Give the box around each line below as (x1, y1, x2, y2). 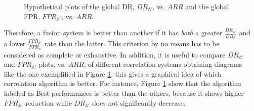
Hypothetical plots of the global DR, (24, 1, 135, 11)
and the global (185, 1, 229, 11)
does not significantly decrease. (92, 97, 186, 108)
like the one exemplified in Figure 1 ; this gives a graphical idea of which (4, 68, 221, 79)
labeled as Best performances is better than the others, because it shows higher (4, 88, 244, 98)
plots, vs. (39, 59, 66, 69)
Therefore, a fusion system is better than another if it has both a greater (4, 28, 222, 38)
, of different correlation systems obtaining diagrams (84, 59, 242, 69)
